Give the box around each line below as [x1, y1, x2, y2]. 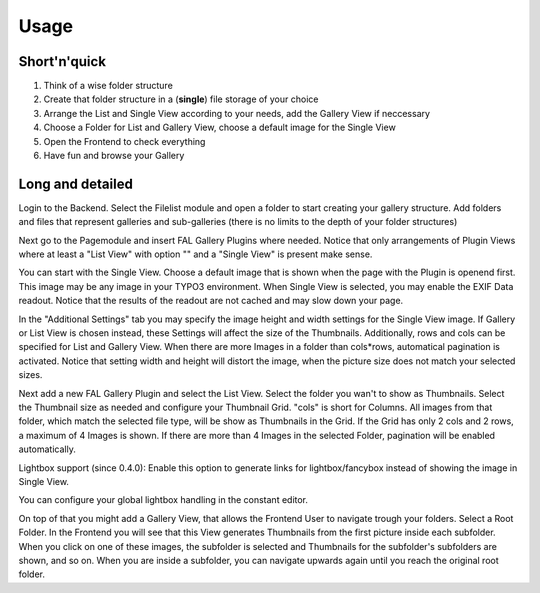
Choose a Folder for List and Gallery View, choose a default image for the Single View [43, 121, 397, 134]
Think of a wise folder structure [43, 80, 174, 92]
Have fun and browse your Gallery [43, 150, 185, 162]
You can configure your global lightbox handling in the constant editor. [18, 494, 309, 506]
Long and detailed [18, 175, 134, 192]
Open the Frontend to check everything [43, 135, 206, 147]
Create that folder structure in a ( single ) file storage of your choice [43, 93, 319, 105]
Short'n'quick [18, 53, 107, 70]
